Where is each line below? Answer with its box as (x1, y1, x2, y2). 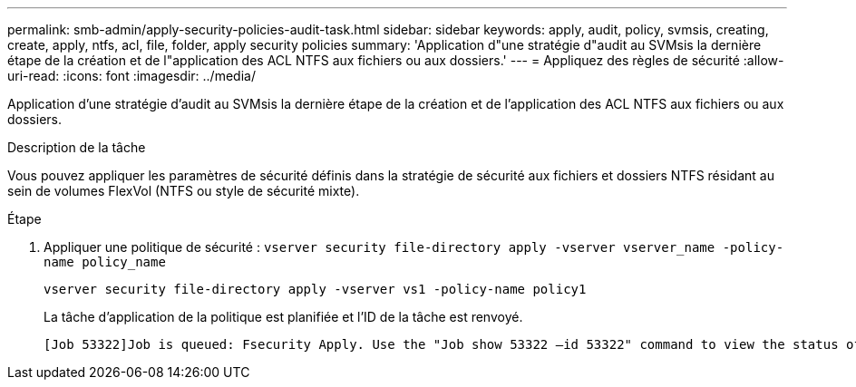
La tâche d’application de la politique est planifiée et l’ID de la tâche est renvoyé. (44, 309, 523, 324)
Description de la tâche (7, 140, 146, 155)
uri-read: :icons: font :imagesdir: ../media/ (7, 68, 256, 83)
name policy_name (44, 255, 166, 269)
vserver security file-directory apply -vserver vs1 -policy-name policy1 (44, 282, 587, 296)
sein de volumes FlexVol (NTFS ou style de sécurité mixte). (7, 183, 360, 198)
